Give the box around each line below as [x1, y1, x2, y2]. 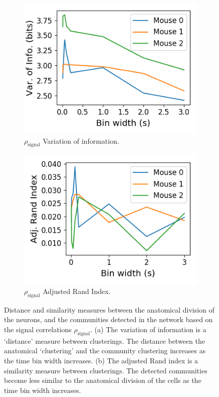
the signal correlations [4, 324, 72, 334]
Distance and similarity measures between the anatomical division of [4, 304, 214, 315]
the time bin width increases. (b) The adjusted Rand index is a [4, 355, 198, 365]
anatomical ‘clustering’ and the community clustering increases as [4, 345, 206, 356]
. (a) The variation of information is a [90, 324, 206, 334]
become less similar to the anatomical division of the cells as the [4, 375, 201, 385]
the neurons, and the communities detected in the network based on [4, 314, 213, 325]
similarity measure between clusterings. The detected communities [4, 365, 207, 375]
